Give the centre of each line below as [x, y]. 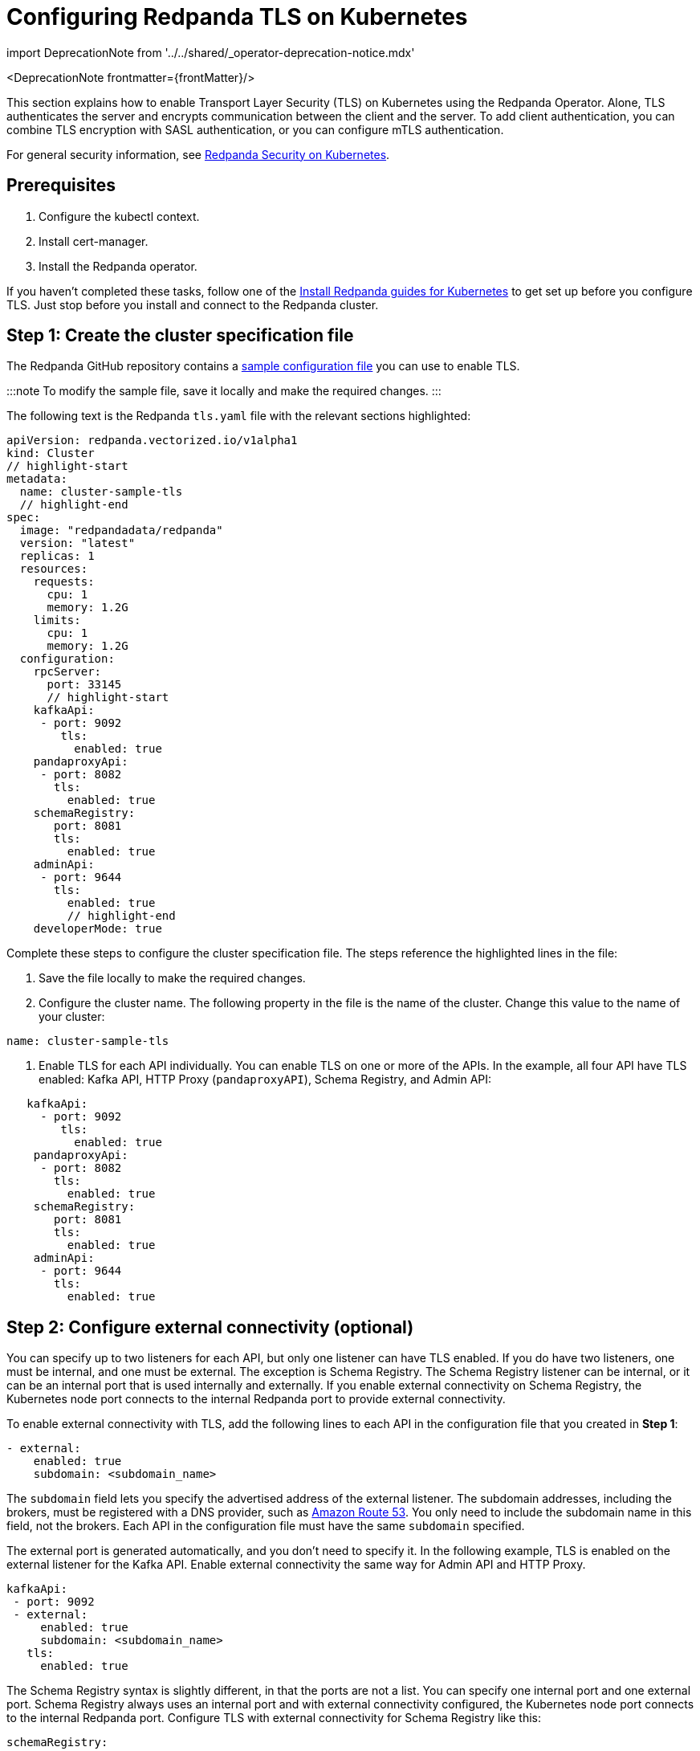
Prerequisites [61, 186]
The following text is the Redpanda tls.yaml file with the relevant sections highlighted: [239, 416]
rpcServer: [67, 672]
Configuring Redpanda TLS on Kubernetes [237, 17]
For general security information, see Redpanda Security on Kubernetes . [198, 154]
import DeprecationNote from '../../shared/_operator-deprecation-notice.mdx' [211, 52]
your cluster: [72, 1017]
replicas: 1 [57, 556]
